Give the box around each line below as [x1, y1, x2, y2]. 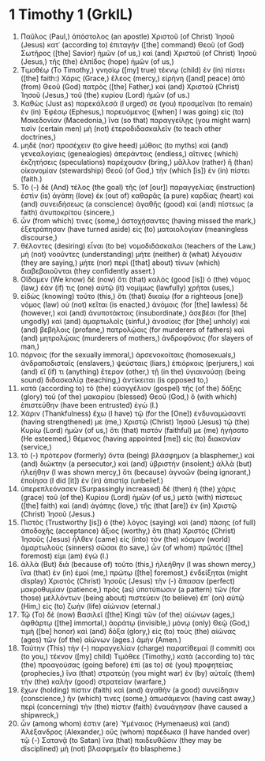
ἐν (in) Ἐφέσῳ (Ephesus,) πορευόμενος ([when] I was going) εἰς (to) [20, 106, 244, 116]
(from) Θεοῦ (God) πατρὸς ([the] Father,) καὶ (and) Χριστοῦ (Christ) [20, 81, 240, 91]
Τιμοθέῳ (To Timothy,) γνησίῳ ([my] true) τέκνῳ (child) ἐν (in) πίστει [20, 65, 245, 74]
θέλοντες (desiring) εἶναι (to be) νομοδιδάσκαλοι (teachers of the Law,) [20, 241, 256, 250]
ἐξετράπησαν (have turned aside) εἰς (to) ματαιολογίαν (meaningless [20, 224, 248, 233]
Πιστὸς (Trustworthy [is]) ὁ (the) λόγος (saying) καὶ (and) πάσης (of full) [20, 517, 256, 527]
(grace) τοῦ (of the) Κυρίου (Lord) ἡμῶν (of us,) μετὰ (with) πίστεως [20, 492, 243, 502]
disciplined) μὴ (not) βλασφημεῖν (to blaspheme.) [20, 744, 181, 753]
